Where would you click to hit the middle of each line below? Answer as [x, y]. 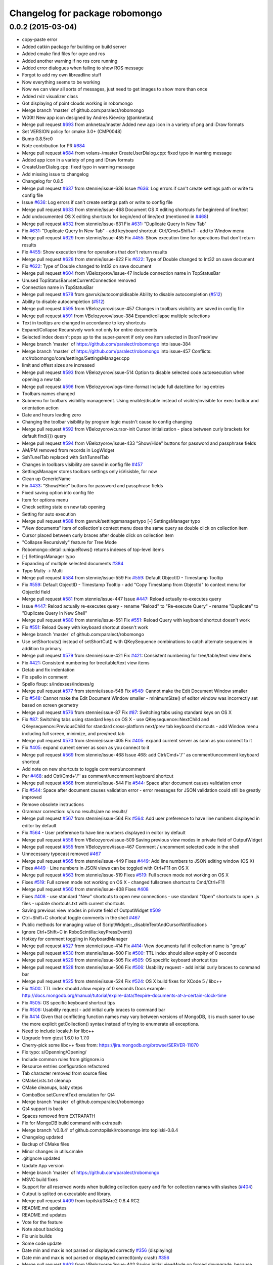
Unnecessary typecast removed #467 [61, 854]
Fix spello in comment [45, 677]
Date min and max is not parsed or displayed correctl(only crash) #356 [96, 1257]
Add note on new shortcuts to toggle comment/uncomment [84, 769]
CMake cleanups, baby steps [52, 1087]
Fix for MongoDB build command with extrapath [72, 1123]
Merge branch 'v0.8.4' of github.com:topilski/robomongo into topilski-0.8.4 [100, 1130]
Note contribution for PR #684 [54, 146]
